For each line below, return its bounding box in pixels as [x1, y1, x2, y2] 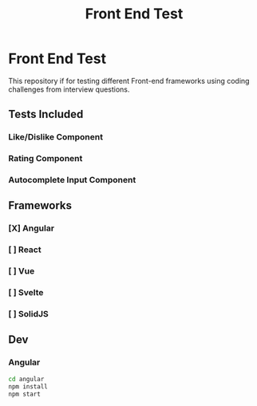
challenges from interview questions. [8, 85, 130, 94]
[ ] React [8, 244, 42, 255]
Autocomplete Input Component [8, 175, 136, 186]
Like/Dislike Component [8, 132, 104, 143]
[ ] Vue [8, 266, 35, 277]
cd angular [8, 375, 45, 383]
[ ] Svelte [8, 287, 44, 298]
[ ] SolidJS [8, 309, 49, 320]
